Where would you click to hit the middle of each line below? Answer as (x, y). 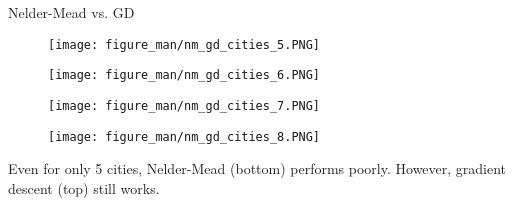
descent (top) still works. (84, 187)
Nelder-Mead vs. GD (71, 12)
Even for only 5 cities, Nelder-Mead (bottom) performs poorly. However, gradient (257, 168)
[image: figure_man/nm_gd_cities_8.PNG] (184, 136)
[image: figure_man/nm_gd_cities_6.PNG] (184, 75)
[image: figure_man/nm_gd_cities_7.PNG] (184, 105)
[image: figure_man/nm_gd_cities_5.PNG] (184, 44)
